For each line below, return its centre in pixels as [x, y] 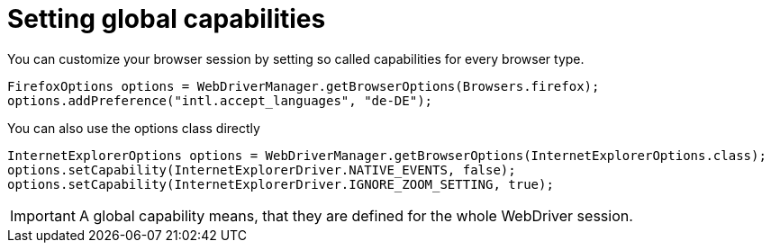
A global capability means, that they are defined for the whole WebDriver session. [356, 215]
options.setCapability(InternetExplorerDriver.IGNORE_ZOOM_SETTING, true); [281, 184]
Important [43, 215]
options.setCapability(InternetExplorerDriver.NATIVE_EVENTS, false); [262, 170]
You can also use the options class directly [134, 128]
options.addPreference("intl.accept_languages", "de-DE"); [220, 100]
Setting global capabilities [167, 19]
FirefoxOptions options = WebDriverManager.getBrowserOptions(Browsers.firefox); [304, 86]
